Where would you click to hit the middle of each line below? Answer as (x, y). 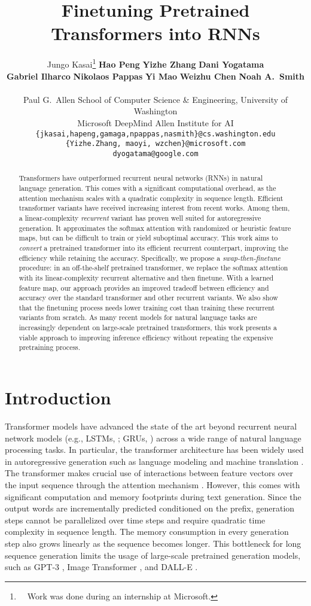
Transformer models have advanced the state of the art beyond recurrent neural (151, 426)
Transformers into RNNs (155, 33)
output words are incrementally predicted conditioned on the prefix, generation (150, 508)
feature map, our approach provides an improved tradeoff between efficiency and (144, 287)
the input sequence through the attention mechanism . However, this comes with (153, 485)
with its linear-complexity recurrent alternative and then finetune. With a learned (146, 277)
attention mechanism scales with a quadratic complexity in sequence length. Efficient (151, 198)
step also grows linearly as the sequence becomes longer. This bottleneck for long (153, 543)
